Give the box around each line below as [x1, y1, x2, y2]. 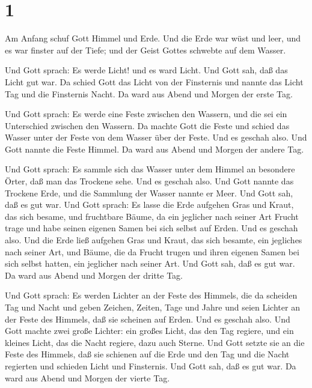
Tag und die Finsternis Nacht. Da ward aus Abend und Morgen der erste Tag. [5, 87, 293, 100]
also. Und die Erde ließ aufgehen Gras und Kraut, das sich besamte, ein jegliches [5, 234, 302, 246]
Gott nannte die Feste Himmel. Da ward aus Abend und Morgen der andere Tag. [5, 142, 304, 155]
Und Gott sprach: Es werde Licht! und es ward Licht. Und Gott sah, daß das [5, 64, 288, 76]
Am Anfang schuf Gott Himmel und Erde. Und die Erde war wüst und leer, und [5, 32, 301, 44]
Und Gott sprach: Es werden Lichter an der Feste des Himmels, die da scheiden [5, 289, 298, 302]
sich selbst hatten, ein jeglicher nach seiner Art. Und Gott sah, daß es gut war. [5, 257, 295, 270]
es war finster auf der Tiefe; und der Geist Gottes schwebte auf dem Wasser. [5, 43, 286, 56]
